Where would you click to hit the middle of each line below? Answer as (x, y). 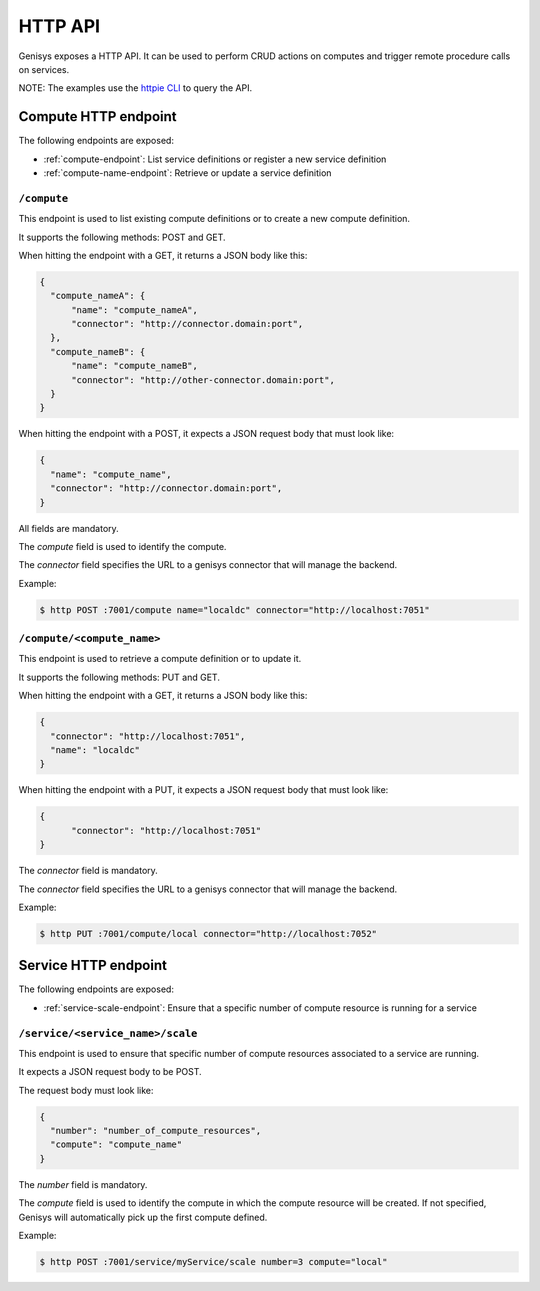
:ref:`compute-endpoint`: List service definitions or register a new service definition (215, 159)
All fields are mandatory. (68, 528)
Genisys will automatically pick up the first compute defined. (143, 1217)
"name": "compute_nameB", (135, 366)
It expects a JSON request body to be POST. (110, 1072)
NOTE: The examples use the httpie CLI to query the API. (135, 88)
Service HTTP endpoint (92, 965)
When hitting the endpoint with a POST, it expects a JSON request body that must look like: (206, 434)
